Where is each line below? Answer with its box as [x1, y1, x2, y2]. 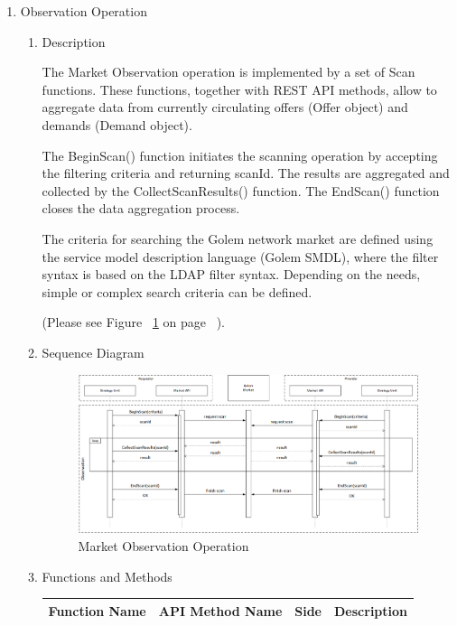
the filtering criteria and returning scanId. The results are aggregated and [42, 164, 450, 182]
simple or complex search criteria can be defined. [42, 282, 312, 301]
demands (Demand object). [42, 115, 192, 134]
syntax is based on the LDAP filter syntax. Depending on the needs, [42, 265, 421, 284]
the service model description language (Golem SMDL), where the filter [42, 247, 439, 266]
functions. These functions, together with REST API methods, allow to [42, 79, 437, 98]
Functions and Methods [42, 566, 173, 585]
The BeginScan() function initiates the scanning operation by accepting [42, 145, 438, 164]
